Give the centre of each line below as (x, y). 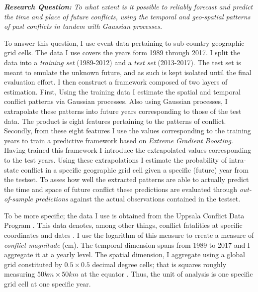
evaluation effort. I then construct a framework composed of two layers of (116, 82)
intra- (237, 159)
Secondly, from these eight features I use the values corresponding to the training (128, 131)
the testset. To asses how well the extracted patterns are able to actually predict (127, 179)
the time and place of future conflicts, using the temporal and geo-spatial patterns (127, 16)
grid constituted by (33, 264)
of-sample (18, 199)
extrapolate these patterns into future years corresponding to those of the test (123, 111)
